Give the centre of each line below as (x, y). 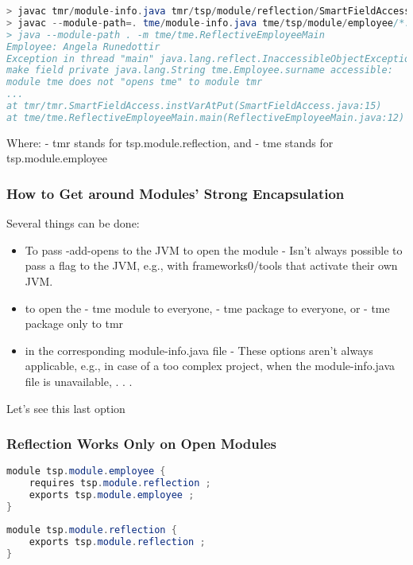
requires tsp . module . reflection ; (120, 483)
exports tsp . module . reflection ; (117, 542)
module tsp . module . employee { (86, 471)
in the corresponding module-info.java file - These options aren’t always (199, 350)
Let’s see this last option (66, 408)
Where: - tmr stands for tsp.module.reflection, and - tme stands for (170, 142)
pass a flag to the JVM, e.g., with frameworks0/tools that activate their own (211, 265)
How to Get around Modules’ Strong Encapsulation (176, 193)
